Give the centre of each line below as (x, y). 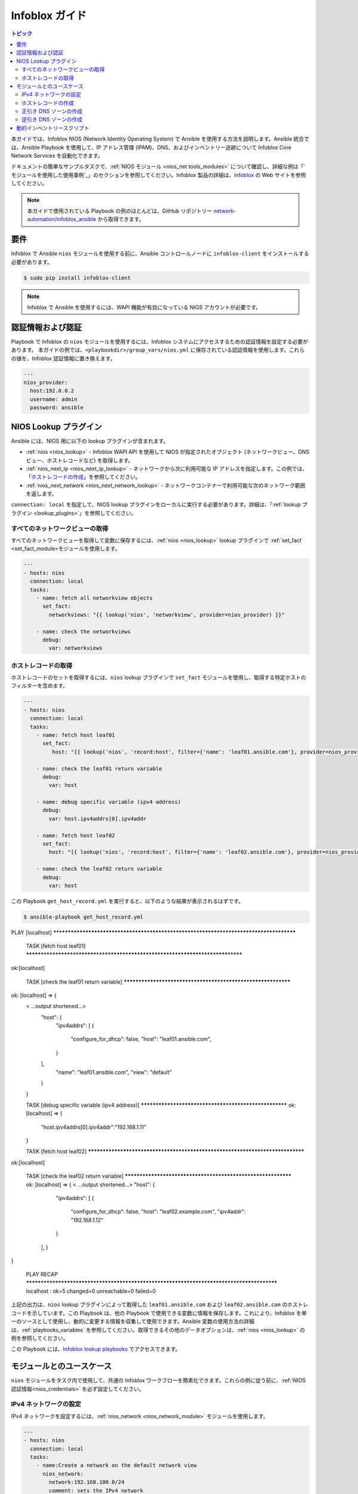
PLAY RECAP (42, 1274)
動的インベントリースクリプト (53, 128)
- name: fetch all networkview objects (95, 598)
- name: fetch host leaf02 (76, 835)
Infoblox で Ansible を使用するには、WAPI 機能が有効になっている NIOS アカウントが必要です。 (144, 307)
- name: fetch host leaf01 (76, 735)
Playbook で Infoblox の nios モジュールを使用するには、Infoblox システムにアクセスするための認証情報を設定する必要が (160, 341)
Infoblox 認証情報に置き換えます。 (74, 358)
